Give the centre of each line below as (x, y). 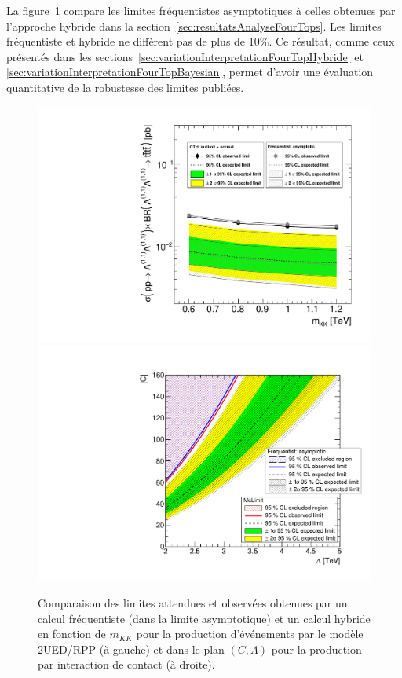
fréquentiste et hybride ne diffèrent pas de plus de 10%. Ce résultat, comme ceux (201, 41)
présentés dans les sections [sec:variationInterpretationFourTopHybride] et (185, 56)
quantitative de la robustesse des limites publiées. (125, 87)
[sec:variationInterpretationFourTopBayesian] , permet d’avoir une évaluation (190, 72)
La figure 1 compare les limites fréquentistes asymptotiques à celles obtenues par (201, 10)
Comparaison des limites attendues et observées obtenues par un (193, 603)
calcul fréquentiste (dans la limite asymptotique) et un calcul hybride (204, 618)
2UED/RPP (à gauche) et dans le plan (131, 649)
